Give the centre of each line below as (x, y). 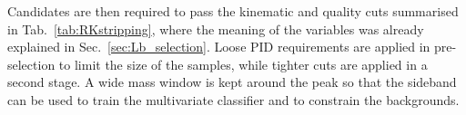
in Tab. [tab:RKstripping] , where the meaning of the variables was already (216, 29)
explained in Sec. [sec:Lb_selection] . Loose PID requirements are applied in (219, 47)
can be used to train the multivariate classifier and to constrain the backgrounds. (233, 99)
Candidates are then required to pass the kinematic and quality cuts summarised (233, 11)
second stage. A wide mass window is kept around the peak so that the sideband (232, 82)
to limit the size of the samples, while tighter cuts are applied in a (243, 64)
